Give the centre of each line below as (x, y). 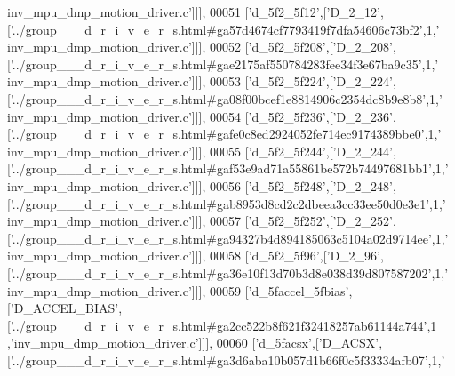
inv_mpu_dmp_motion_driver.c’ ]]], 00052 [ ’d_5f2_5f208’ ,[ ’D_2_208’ (200, 47)
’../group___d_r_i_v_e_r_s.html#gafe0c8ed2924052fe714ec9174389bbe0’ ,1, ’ (226, 134)
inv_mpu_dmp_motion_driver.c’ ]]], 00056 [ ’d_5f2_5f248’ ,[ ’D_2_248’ (200, 185)
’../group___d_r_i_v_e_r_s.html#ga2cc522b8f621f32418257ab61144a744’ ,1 (224, 325)
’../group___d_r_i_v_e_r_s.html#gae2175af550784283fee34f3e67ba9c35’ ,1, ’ (224, 64)
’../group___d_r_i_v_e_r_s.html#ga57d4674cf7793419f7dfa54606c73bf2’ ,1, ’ (225, 29)
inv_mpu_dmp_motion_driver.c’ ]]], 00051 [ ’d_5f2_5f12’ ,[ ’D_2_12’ (194, 12)
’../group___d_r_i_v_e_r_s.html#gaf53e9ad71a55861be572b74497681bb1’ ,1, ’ (229, 168)
